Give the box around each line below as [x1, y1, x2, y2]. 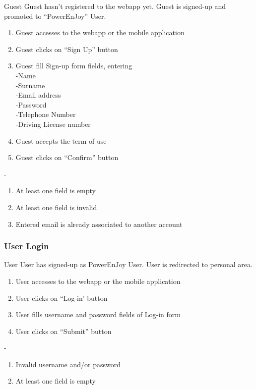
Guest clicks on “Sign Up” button [15, 44, 118, 54]
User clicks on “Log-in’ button [15, 292, 108, 303]
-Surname [15, 80, 45, 90]
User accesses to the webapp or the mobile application [15, 276, 181, 286]
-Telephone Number [15, 109, 76, 119]
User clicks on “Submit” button [15, 326, 112, 336]
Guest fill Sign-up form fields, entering [15, 60, 132, 71]
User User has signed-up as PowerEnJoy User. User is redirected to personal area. [4, 259, 253, 270]
